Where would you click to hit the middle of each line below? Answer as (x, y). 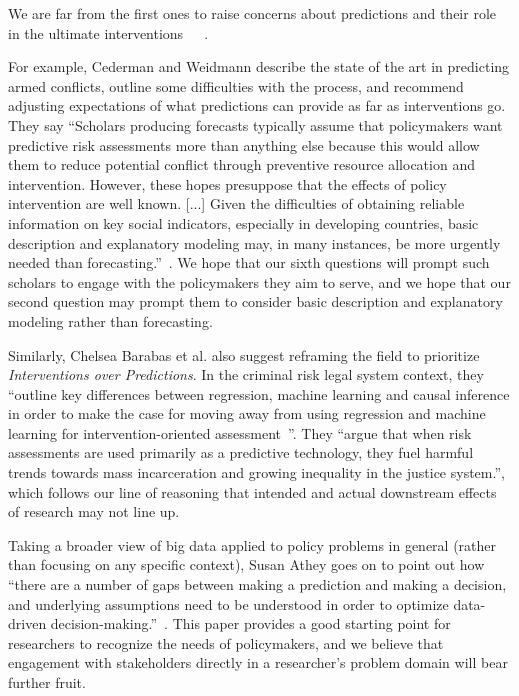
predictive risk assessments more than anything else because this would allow (244, 144)
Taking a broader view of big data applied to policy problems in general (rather (252, 544)
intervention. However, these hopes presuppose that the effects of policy (227, 183)
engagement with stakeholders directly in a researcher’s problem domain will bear (258, 662)
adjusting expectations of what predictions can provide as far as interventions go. (257, 105)
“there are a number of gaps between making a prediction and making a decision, (257, 584)
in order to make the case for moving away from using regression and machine (247, 413)
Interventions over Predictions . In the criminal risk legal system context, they (246, 374)
